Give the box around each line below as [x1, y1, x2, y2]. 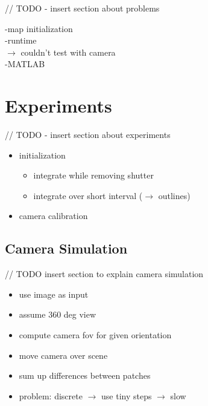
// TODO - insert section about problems [5, 2, 160, 14]
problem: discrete [19, 389, 83, 402]
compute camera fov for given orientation [19, 329, 172, 341]
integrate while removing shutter [33, 169, 154, 182]
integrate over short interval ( [33, 189, 143, 201]
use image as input [19, 287, 89, 300]
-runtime [5, 34, 37, 47]
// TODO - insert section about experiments [5, 128, 171, 141]
